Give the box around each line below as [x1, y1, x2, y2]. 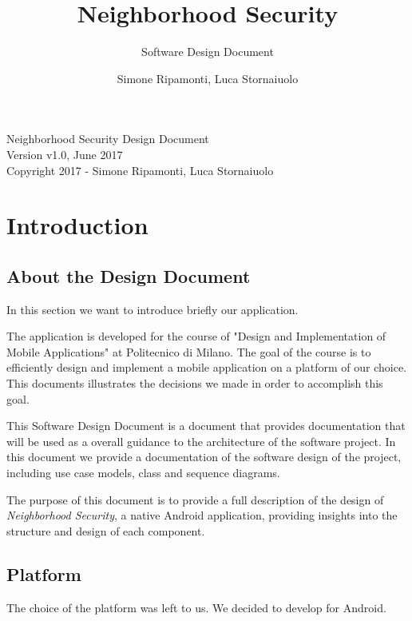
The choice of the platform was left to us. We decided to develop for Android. [6, 599, 386, 615]
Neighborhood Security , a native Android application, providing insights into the [6, 507, 398, 523]
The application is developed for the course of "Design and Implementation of [6, 328, 386, 344]
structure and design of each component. [6, 522, 205, 539]
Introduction [6, 209, 149, 241]
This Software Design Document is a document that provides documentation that [6, 417, 406, 434]
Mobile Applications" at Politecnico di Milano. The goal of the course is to [6, 343, 371, 360]
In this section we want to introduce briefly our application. [6, 301, 299, 317]
